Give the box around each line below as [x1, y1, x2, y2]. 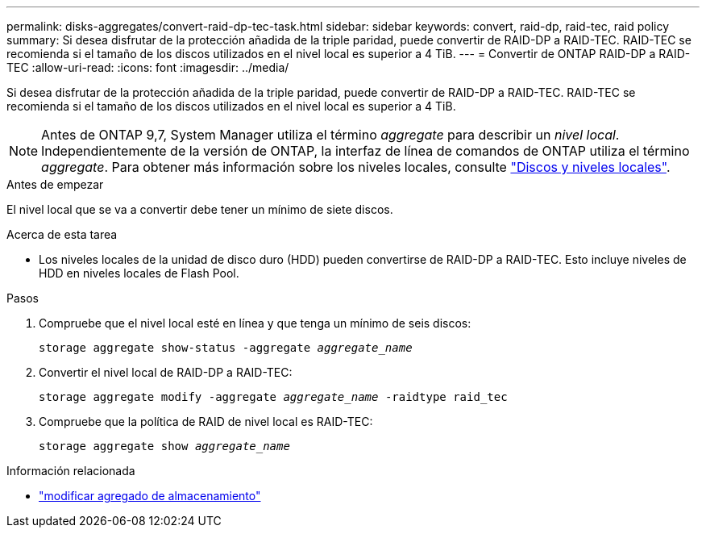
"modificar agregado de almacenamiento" [39, 489, 261, 503]
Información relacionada [6, 464, 135, 478]
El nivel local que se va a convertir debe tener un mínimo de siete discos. [6, 202, 393, 216]
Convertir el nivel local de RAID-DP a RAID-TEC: [39, 365, 293, 379]
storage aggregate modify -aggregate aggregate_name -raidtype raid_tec [39, 390, 508, 403]
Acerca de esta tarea [6, 227, 118, 241]
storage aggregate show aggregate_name [39, 440, 290, 453]
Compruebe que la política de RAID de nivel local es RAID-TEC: [39, 415, 373, 428]
